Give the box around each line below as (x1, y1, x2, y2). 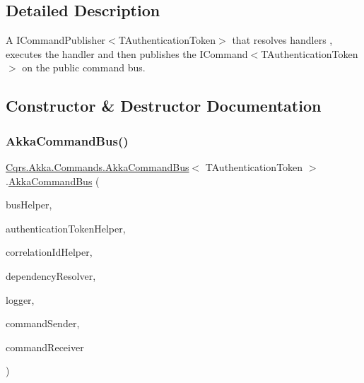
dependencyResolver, (6, 268, 96, 283)
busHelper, (6, 197, 52, 212)
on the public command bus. (22, 60, 146, 75)
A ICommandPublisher (6, 33, 106, 47)
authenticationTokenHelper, (6, 220, 126, 235)
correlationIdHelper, (6, 244, 93, 259)
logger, (6, 292, 35, 307)
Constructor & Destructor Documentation (6, 95, 322, 117)
